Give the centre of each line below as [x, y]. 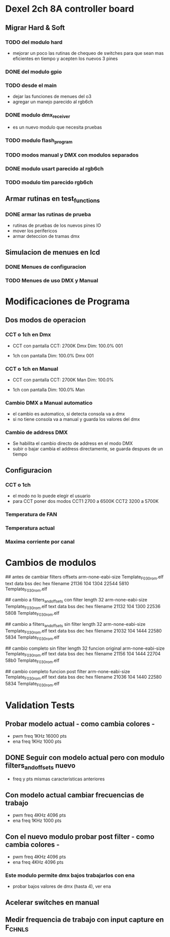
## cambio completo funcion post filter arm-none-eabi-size [68, 671]
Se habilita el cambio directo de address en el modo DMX [73, 443]
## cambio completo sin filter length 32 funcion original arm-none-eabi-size [85, 648]
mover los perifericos [35, 231]
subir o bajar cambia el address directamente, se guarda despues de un [88, 449]
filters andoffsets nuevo [40, 766]
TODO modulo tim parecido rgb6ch [49, 182]
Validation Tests [40, 705]
